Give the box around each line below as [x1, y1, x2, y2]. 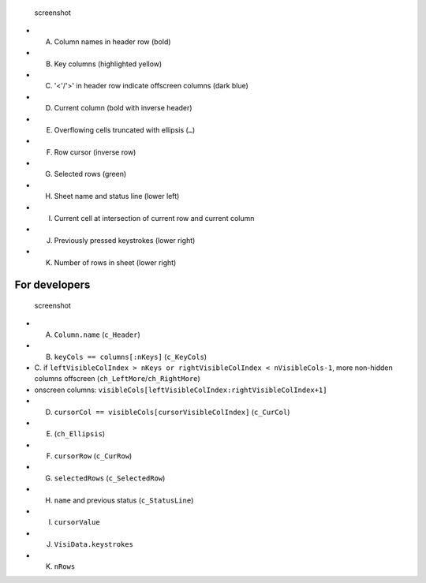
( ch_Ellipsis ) [54, 429, 106, 439]
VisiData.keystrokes [54, 540, 134, 549]
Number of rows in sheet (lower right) [54, 257, 177, 267]
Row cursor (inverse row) [54, 147, 136, 157]
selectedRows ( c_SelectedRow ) [54, 473, 166, 483]
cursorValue [54, 518, 100, 527]
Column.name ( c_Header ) [54, 330, 141, 339]
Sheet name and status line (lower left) [54, 192, 180, 201]
